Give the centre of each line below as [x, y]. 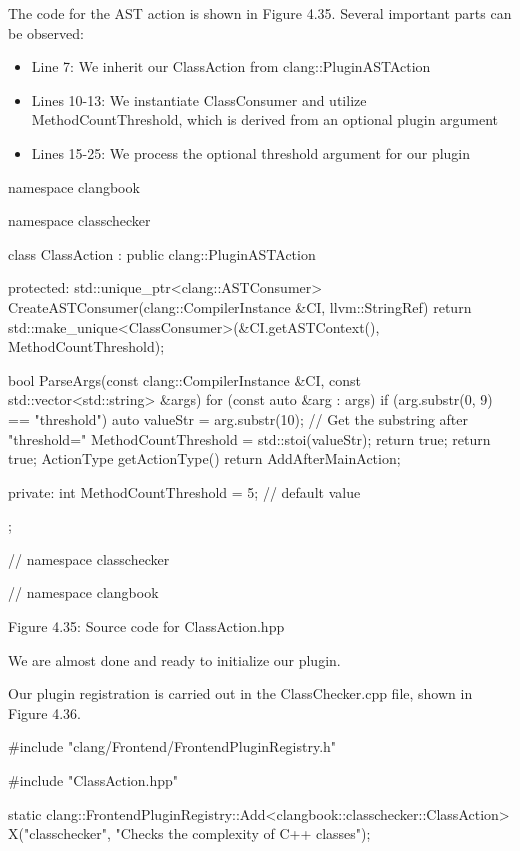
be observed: [46, 32]
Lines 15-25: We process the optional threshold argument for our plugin [251, 152]
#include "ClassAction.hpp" [93, 780]
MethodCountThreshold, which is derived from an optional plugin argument [265, 119]
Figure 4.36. [44, 712]
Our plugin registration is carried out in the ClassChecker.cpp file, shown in [240, 693]
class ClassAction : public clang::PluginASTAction [162, 253]
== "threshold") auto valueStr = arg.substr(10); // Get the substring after [238, 418]
